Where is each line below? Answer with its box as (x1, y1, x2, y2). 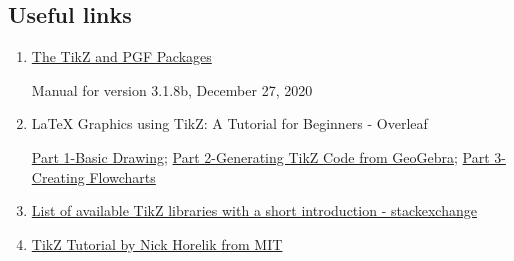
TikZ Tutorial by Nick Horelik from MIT (31, 233, 283, 254)
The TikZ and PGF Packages (31, 46, 212, 67)
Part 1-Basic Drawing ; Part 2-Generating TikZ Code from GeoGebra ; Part (31, 146, 490, 167)
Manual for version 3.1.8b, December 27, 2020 (31, 79, 313, 100)
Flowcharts (89, 166, 156, 187)
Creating (31, 166, 85, 187)
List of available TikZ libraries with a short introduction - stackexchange (31, 200, 477, 221)
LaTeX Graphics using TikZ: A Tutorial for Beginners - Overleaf (31, 113, 428, 134)
